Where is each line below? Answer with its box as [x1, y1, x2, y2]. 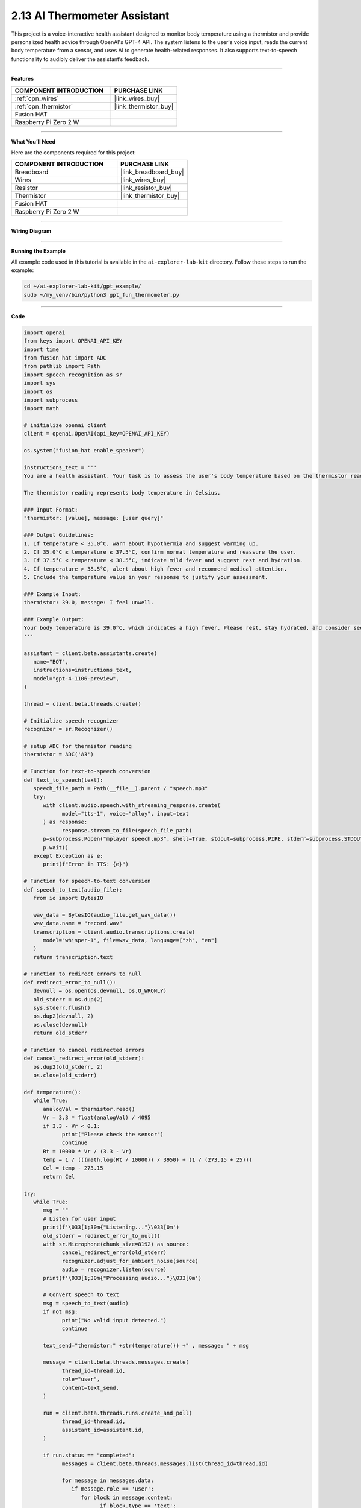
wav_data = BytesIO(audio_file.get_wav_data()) [33, 911, 177, 918]
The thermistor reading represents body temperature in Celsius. [23, 489, 221, 496]
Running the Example [11, 247, 66, 255]
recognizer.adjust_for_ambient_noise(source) [61, 1258, 199, 1264]
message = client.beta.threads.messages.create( [43, 1359, 189, 1366]
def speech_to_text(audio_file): [23, 886, 123, 893]
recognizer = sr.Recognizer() [23, 726, 113, 733]
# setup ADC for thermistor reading [23, 743, 132, 749]
